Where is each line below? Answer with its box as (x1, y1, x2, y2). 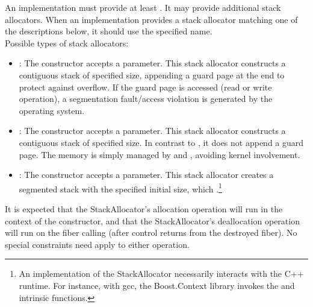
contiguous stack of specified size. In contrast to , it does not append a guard (19, 136, 304, 148)
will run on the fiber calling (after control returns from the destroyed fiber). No (5, 226, 297, 239)
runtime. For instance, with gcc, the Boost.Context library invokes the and (19, 279, 295, 291)
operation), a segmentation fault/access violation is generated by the (19, 92, 273, 105)
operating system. (19, 104, 85, 116)
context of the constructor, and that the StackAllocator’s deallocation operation (5, 214, 300, 227)
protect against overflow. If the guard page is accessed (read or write (19, 80, 272, 93)
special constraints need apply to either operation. (5, 238, 190, 250)
